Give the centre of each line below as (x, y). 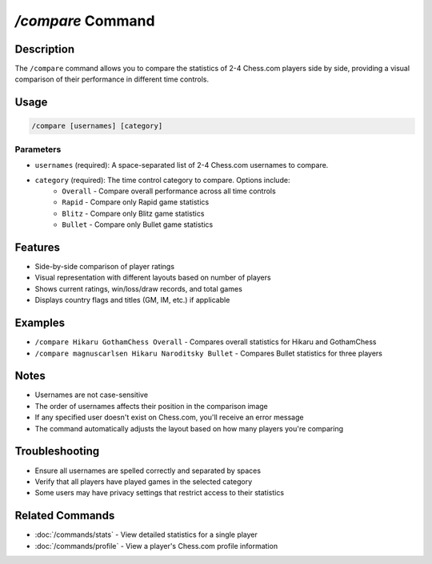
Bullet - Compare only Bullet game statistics (138, 224)
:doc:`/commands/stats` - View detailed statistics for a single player (146, 534)
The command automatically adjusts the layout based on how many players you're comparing (189, 428)
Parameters (38, 149)
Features (37, 247)
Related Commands (65, 516)
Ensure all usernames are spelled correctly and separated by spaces (148, 471)
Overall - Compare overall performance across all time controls (169, 191)
